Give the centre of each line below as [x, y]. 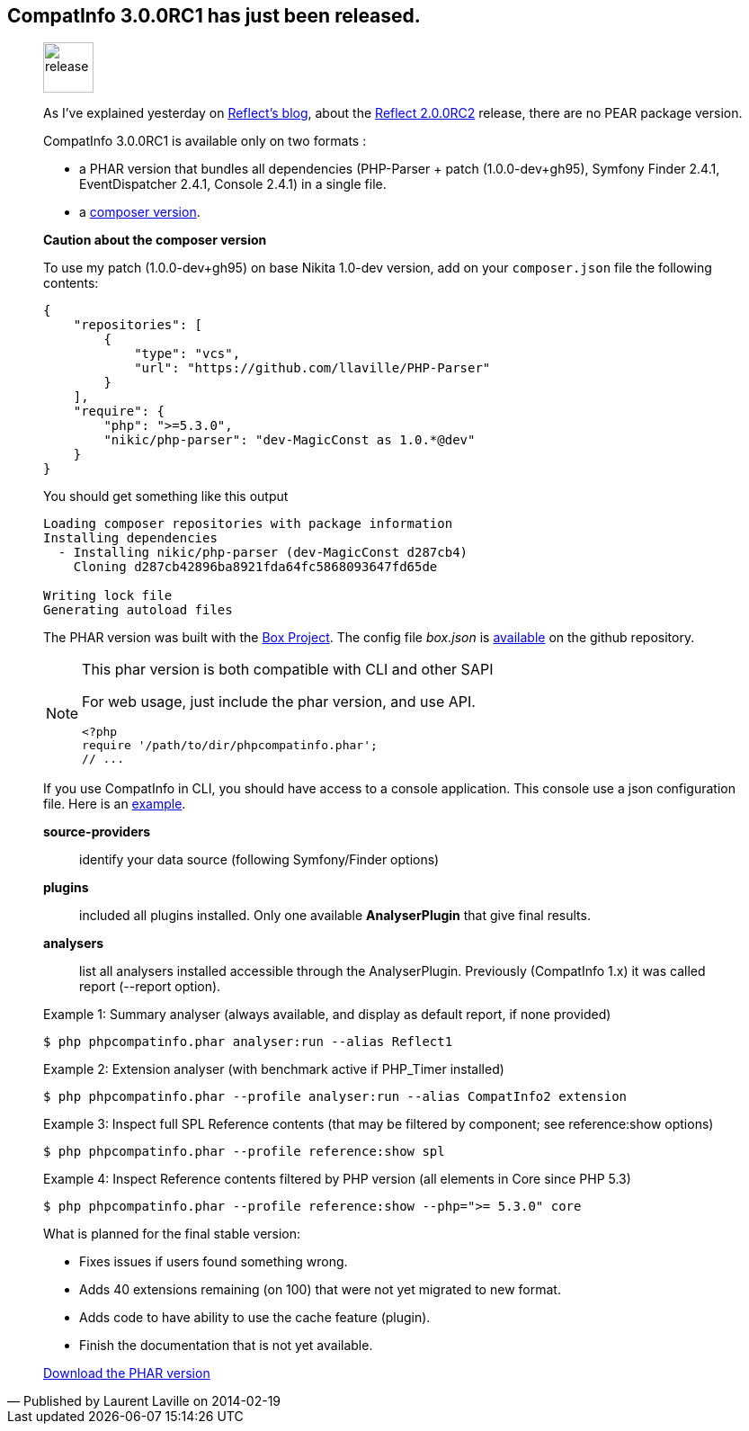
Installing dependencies [130, 538]
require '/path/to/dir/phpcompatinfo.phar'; [230, 746]
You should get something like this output [166, 496]
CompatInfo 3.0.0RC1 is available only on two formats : [205, 141]
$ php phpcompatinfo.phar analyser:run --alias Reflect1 [248, 1042]
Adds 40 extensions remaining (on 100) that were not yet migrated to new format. [320, 1290]
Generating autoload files [138, 610]
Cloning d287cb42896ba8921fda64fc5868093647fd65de [255, 567]
